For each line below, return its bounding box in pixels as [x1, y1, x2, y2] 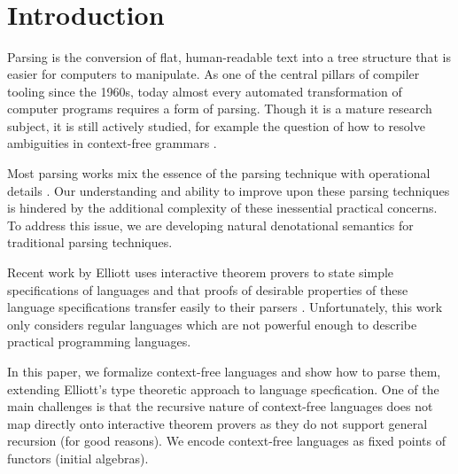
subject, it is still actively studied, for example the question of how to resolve [7, 116, 425, 135]
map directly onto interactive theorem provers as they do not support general [7, 414, 428, 432]
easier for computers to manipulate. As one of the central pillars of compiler [7, 65, 420, 83]
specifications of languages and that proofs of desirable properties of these [7, 280, 408, 299]
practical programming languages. [7, 332, 191, 351]
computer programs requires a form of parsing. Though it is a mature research [7, 99, 432, 118]
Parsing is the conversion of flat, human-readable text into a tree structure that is [7, 47, 451, 66]
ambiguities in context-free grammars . [7, 134, 217, 152]
